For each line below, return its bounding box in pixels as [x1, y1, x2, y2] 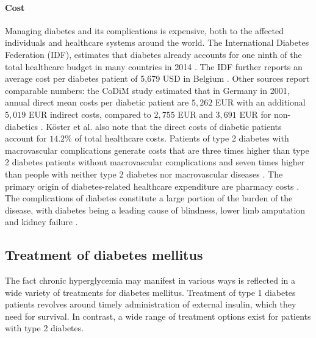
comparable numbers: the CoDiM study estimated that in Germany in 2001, [5, 84, 290, 96]
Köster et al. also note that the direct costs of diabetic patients [46, 120, 282, 132]
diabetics [5, 120, 38, 132]
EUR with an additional [215, 96, 306, 109]
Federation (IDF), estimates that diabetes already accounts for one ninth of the [5, 48, 302, 60]
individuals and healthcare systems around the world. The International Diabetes [5, 36, 309, 49]
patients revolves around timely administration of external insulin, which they [5, 298, 296, 311]
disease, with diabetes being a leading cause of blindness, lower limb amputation [5, 203, 306, 216]
